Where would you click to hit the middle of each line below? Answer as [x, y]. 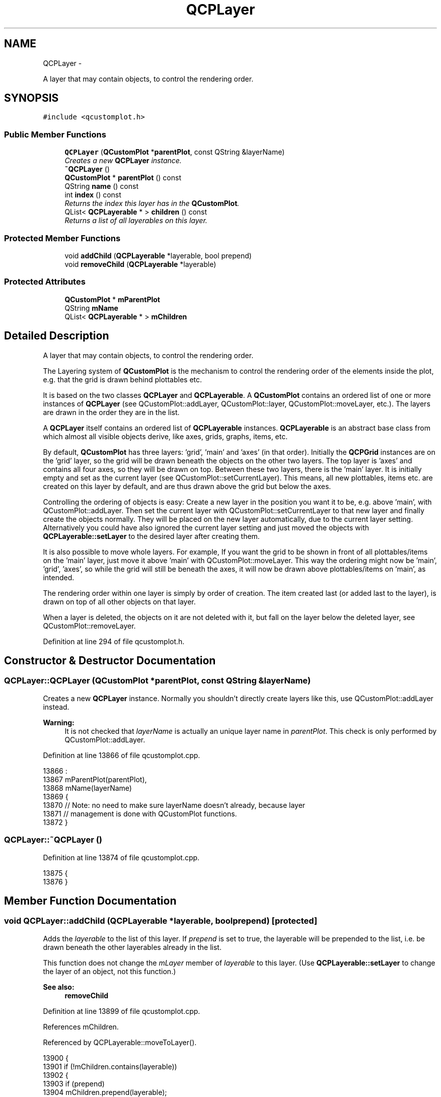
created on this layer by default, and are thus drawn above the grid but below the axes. [187, 486]
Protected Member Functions [62, 238]
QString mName [91, 308]
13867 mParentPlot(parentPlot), [95, 779]
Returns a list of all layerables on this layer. [136, 221]
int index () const [93, 195]
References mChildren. [81, 1026]
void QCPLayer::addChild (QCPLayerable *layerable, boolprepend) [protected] [161, 921]
